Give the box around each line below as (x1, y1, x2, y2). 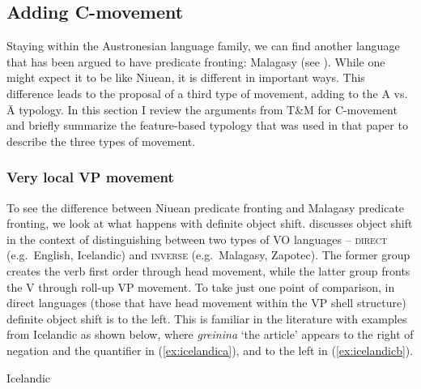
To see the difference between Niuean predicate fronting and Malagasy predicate (6, 199, 405, 216)
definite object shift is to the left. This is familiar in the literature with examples (6, 310, 407, 327)
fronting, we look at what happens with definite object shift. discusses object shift (6, 215, 413, 232)
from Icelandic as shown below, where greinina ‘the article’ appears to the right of (6, 326, 414, 343)
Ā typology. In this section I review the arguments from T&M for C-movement (6, 100, 398, 118)
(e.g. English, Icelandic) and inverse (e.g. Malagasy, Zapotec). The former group (6, 246, 410, 263)
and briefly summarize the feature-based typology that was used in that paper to (6, 117, 408, 134)
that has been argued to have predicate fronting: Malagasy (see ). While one (6, 53, 385, 70)
